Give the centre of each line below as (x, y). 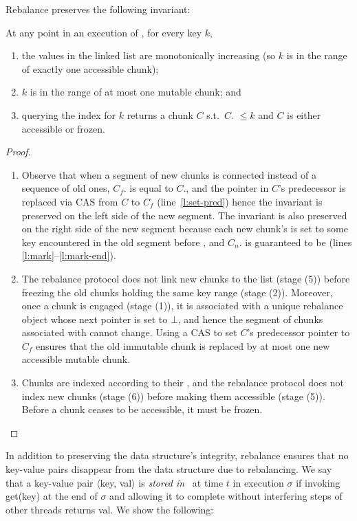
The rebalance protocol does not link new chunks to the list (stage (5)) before (186, 278)
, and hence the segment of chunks (250, 319)
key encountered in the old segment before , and (123, 242)
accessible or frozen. (63, 128)
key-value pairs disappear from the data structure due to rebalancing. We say (169, 469)
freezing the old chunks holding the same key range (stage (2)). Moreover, (177, 292)
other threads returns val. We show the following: (110, 509)
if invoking (318, 482)
